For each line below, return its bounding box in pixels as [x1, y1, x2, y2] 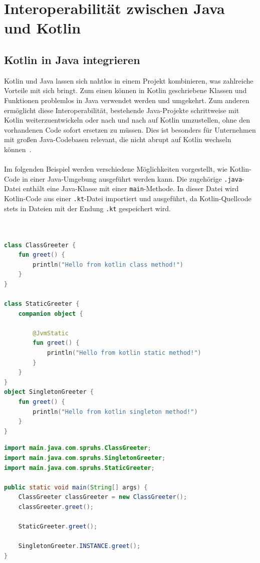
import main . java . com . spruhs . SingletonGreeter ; [4, 454, 166, 461]
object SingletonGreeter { [4, 388, 94, 396]
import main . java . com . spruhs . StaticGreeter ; [4, 464, 155, 471]
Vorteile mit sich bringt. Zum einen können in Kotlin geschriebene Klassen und [4, 85, 247, 96]
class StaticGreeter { [4, 300, 80, 308]
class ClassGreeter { [4, 241, 76, 249]
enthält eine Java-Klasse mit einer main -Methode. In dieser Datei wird [23, 183, 239, 194]
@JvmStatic [33, 329, 69, 337]
